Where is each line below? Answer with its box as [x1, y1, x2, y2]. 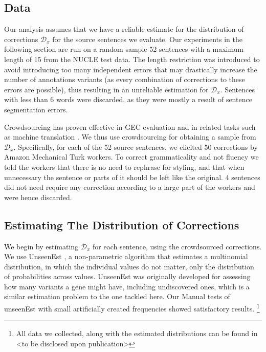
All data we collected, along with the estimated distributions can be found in [16, 328, 258, 339]
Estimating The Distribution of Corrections [4, 217, 239, 232]
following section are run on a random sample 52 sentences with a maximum [4, 44, 244, 54]
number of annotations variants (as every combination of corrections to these [4, 74, 245, 85]
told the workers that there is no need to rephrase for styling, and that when [4, 161, 245, 172]
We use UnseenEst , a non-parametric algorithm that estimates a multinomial [4, 251, 248, 262]
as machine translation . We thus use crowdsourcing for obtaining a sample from [4, 131, 256, 142]
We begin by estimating [4, 241, 79, 251]
